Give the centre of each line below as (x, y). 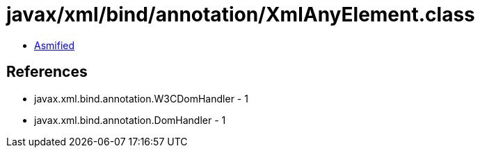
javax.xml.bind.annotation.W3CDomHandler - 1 (141, 98)
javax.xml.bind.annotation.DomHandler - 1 (130, 120)
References (47, 72)
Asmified (55, 45)
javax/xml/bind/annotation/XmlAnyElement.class (241, 15)
